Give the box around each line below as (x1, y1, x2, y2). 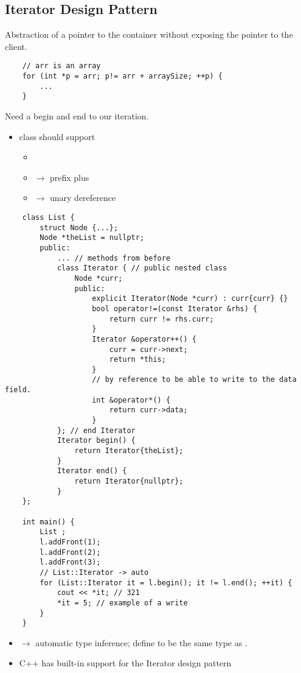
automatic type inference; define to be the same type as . (35, 636, 247, 649)
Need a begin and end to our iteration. (5, 110, 149, 122)
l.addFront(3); (40, 558, 101, 567)
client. (5, 40, 27, 52)
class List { (22, 213, 75, 222)
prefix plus (49, 171, 89, 183)
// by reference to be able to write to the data (92, 375, 297, 384)
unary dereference (49, 191, 116, 204)
